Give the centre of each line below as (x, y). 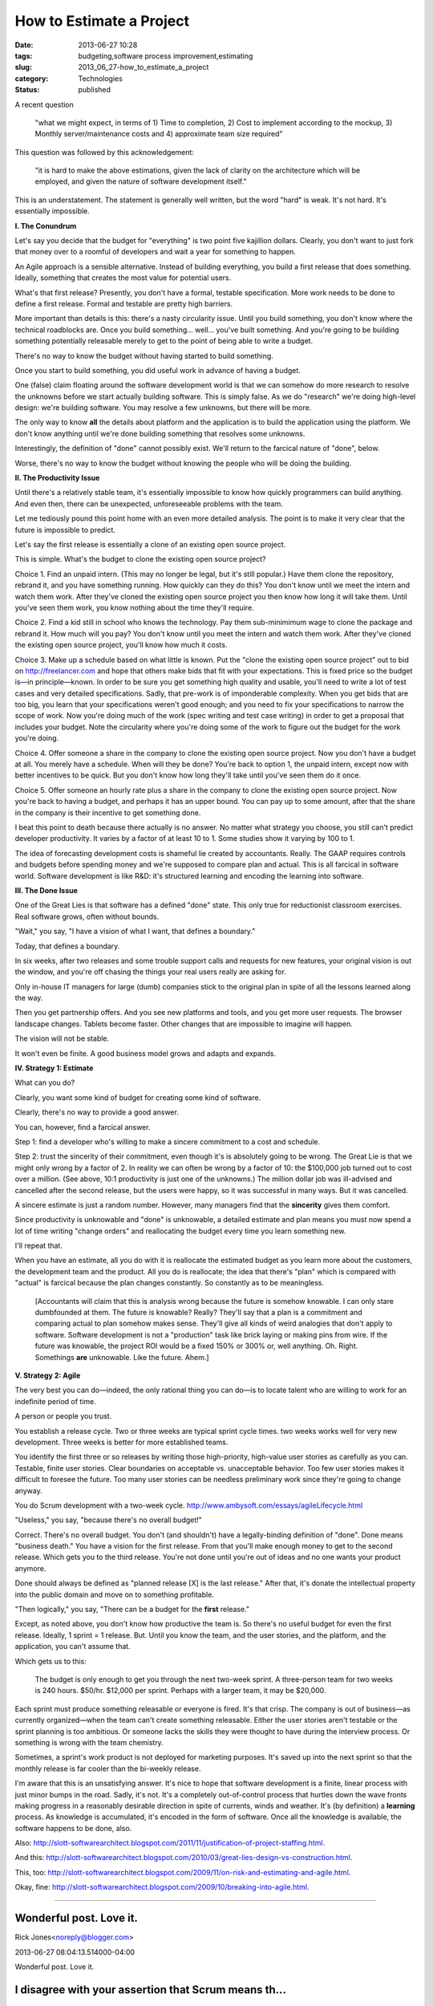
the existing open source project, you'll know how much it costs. (121, 645)
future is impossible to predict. (65, 530)
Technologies (101, 78)
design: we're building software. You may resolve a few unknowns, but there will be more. (163, 408)
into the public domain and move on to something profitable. (114, 1594)
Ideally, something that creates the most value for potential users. (123, 278)
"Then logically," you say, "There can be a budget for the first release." (132, 1610)
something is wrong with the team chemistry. (89, 1742)
